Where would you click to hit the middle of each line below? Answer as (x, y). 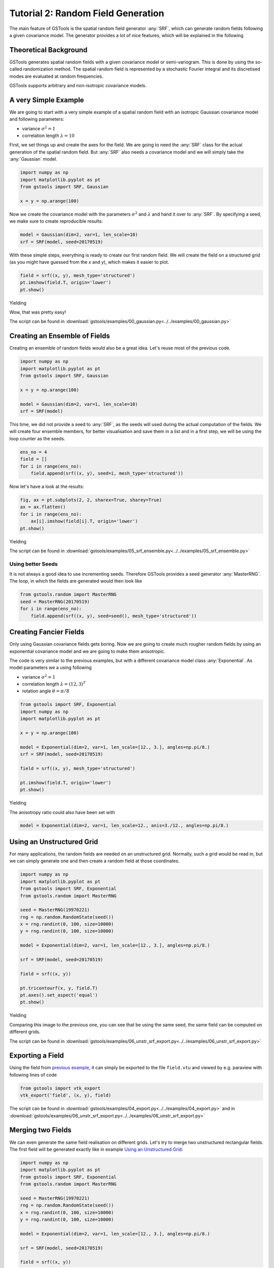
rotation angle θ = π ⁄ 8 (46, 691)
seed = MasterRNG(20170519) (55, 602)
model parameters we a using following (50, 667)
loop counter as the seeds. (37, 438)
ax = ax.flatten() (43, 507)
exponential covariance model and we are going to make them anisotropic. (87, 651)
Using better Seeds (33, 564)
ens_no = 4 (33, 452)
